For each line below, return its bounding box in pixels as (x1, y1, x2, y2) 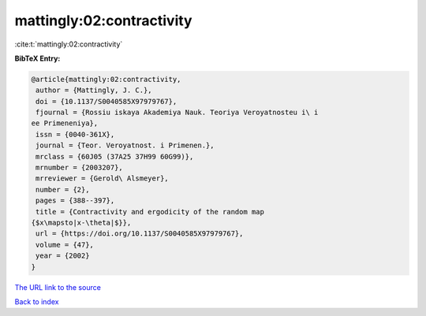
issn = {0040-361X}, (35, 130, 115, 139)
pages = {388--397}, (35, 196, 115, 205)
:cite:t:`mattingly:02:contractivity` (14, 39, 123, 49)
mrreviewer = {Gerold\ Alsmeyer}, (35, 174, 169, 183)
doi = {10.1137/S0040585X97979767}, (35, 97, 177, 106)
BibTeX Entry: (14, 54, 61, 63)
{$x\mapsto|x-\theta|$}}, (31, 218, 132, 227)
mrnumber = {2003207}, (35, 163, 124, 173)
